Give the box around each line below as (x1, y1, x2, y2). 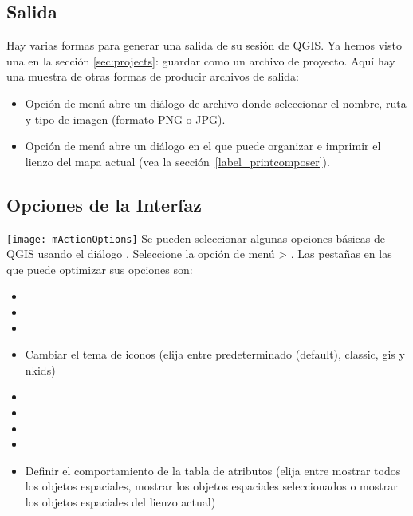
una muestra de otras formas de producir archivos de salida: (6, 68, 299, 85)
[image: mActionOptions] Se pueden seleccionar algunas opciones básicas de (6, 229, 385, 246)
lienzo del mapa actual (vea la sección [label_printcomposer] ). (25, 153, 330, 169)
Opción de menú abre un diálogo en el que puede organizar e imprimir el (25, 137, 381, 154)
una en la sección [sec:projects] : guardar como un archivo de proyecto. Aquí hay (6, 52, 395, 69)
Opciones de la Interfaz (6, 192, 202, 216)
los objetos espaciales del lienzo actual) (25, 493, 216, 510)
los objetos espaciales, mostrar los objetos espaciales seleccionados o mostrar (25, 478, 398, 494)
